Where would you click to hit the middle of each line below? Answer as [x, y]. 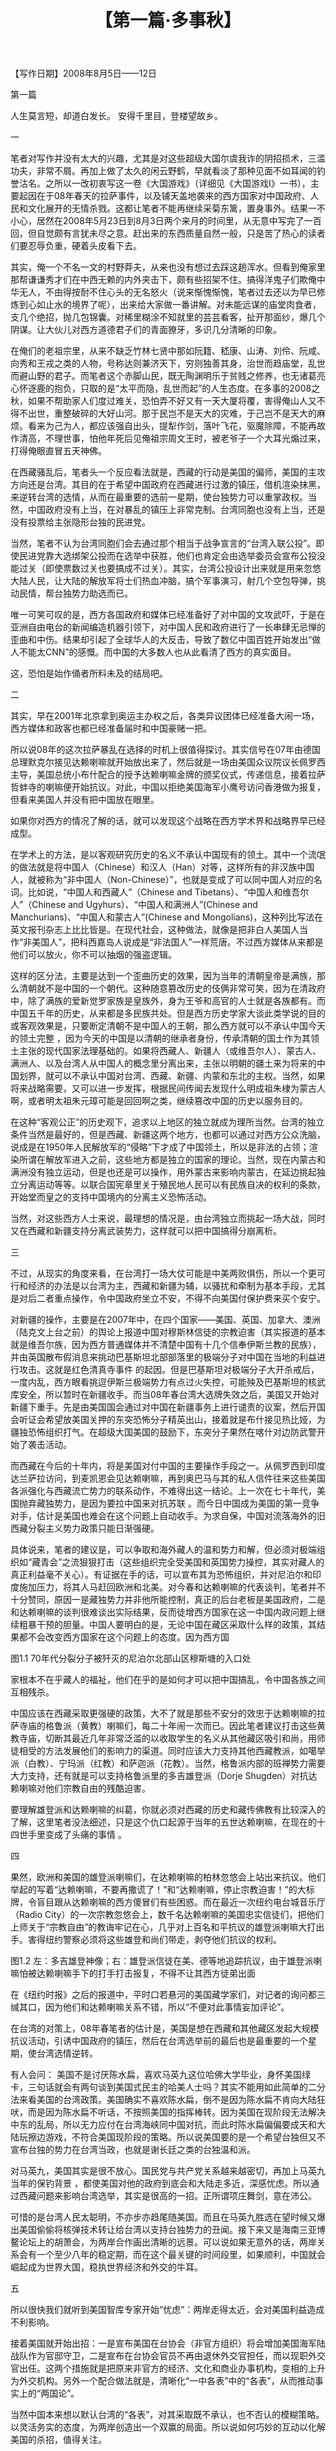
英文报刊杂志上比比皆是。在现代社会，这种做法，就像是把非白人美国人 [155, 930]
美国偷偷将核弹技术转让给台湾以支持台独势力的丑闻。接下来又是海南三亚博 [172, 2230]
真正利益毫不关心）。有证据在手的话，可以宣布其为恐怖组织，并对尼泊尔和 [161, 1575]
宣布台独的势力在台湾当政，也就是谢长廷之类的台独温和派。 [133, 2150]
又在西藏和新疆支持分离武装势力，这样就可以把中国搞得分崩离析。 [146, 1231]
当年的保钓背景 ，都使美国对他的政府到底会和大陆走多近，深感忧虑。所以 [160, 2183]
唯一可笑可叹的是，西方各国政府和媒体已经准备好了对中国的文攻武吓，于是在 [168, 615]
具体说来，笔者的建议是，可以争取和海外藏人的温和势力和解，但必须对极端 [163, 1550]
